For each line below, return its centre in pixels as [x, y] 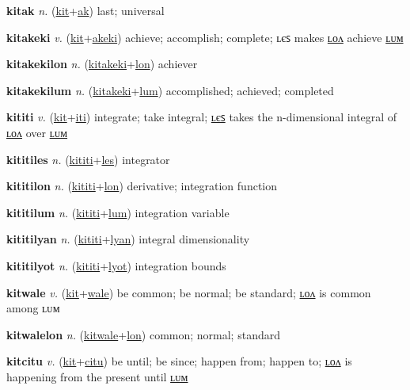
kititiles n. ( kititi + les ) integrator [88, 159]
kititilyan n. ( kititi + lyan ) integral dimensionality [128, 239]
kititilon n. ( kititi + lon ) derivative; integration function [142, 186]
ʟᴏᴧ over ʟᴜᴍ [37, 132]
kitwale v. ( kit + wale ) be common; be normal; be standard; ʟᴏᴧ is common [189, 292]
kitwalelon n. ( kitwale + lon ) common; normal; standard [143, 334]
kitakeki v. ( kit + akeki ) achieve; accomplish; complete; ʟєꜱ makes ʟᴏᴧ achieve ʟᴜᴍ [205, 37]
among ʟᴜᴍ [33, 308]
